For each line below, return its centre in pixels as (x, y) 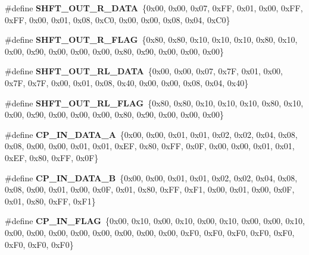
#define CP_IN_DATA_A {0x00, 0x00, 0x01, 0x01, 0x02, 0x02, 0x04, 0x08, (151, 134)
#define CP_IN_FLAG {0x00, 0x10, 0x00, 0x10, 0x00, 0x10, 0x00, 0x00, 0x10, (155, 221)
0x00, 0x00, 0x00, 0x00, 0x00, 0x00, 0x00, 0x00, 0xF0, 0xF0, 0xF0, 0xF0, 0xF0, (150, 232)
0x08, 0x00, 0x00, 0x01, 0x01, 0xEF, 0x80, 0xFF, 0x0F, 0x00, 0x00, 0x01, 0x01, (150, 146)
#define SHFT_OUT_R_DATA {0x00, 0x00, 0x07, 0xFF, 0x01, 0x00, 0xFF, (154, 8)
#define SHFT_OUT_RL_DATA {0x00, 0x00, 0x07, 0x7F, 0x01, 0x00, (144, 71)
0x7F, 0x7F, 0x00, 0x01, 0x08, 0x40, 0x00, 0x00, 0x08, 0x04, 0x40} (127, 82)
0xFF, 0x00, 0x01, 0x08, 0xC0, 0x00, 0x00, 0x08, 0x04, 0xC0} (118, 19)
